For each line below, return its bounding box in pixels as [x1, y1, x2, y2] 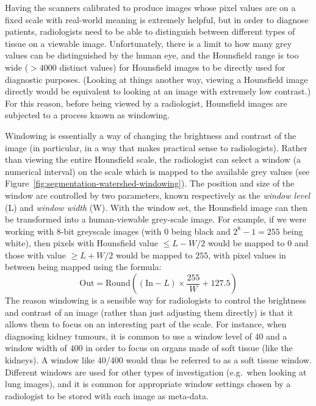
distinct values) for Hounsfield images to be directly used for [59, 60, 285, 73]
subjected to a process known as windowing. [5, 109, 170, 121]
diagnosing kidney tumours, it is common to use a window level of [5, 329, 252, 342]
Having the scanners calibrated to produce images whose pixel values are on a [5, 1, 296, 13]
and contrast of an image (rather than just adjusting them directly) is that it [5, 305, 293, 318]
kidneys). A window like [5, 354, 95, 366]
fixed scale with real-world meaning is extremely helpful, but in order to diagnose [5, 13, 309, 26]
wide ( [5, 60, 29, 73]
